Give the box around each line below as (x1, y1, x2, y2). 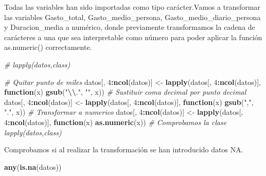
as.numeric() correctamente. (4, 42, 92, 52)
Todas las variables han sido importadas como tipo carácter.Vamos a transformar (4, 2, 260, 12)
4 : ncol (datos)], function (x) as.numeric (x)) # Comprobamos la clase (4, 116, 227, 127)
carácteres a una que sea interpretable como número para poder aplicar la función (4, 31, 262, 42)
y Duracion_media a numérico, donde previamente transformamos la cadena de (4, 22, 255, 32)
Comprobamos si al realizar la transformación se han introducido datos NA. (4, 144, 243, 155)
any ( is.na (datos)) (4, 161, 62, 172)
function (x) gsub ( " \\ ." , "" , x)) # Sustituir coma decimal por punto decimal (4, 86, 246, 97)
